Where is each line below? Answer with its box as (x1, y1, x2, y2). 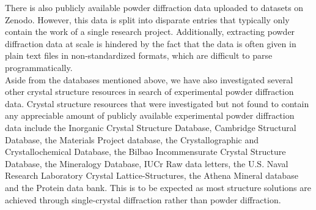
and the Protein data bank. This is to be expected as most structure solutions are (5, 181, 311, 193)
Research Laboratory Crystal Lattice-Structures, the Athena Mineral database (5, 169, 298, 182)
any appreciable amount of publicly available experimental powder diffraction (5, 109, 295, 122)
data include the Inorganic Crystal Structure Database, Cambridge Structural (5, 121, 296, 133)
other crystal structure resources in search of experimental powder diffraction (5, 85, 294, 98)
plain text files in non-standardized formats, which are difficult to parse (5, 49, 273, 62)
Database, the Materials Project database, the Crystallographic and (5, 133, 259, 146)
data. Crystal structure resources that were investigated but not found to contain (5, 97, 309, 110)
